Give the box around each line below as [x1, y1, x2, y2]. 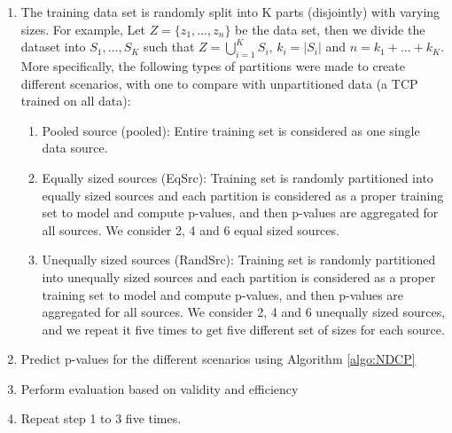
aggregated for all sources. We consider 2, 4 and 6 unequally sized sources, [42, 303, 446, 321]
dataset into [20, 37, 86, 56]
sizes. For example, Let [20, 20, 145, 38]
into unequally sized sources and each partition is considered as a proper [42, 267, 436, 286]
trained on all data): [20, 91, 131, 110]
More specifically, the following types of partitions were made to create [20, 56, 405, 75]
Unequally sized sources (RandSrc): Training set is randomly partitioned [42, 250, 436, 269]
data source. [42, 138, 108, 157]
